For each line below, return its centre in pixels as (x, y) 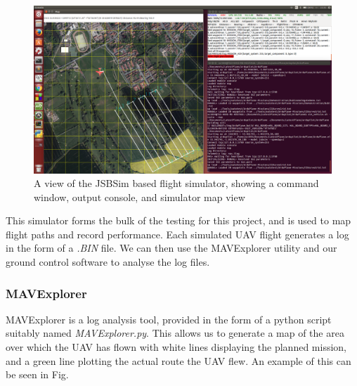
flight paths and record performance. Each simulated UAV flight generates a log (177, 234)
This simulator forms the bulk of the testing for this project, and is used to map (178, 220)
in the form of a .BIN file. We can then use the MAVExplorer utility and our (171, 248)
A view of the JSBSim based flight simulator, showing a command (176, 183)
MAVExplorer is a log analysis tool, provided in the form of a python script (169, 319)
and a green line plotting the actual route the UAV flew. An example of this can (178, 360)
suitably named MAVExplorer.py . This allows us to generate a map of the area (175, 333)
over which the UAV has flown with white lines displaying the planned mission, (176, 347)
